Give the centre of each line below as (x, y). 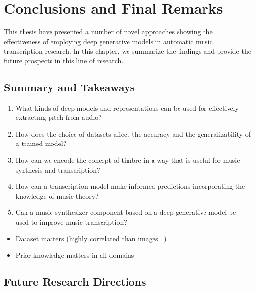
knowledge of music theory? (57, 195)
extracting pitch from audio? (58, 117)
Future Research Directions (75, 281)
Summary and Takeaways (70, 87)
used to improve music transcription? (71, 222)
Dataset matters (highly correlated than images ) (91, 238)
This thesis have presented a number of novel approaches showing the (108, 32)
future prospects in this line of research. (64, 60)
